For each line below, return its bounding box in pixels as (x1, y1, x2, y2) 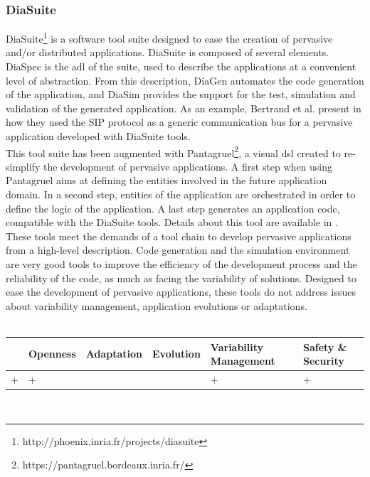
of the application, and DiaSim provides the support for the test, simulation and (6, 87, 356, 102)
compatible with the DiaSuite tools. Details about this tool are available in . (6, 215, 338, 230)
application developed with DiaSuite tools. (6, 129, 191, 144)
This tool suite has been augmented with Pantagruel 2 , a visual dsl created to (6, 143, 341, 160)
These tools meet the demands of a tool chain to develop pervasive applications (6, 228, 351, 243)
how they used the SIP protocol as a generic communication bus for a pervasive (6, 114, 353, 129)
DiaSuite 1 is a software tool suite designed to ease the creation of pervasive (6, 29, 333, 45)
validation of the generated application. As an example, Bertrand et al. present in (6, 100, 361, 115)
